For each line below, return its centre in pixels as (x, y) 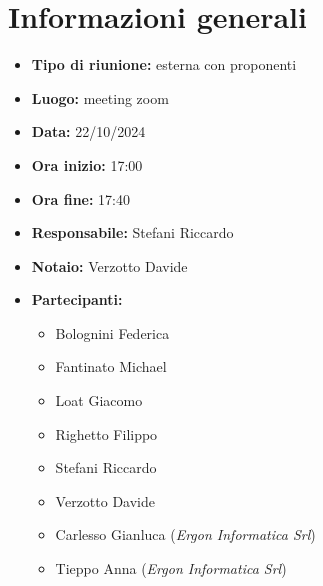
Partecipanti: (77, 299)
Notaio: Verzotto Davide (109, 265)
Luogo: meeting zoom (100, 97)
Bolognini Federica (112, 332)
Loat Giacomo (99, 400)
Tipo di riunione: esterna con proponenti (164, 64)
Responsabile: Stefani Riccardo (132, 232)
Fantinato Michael (111, 366)
